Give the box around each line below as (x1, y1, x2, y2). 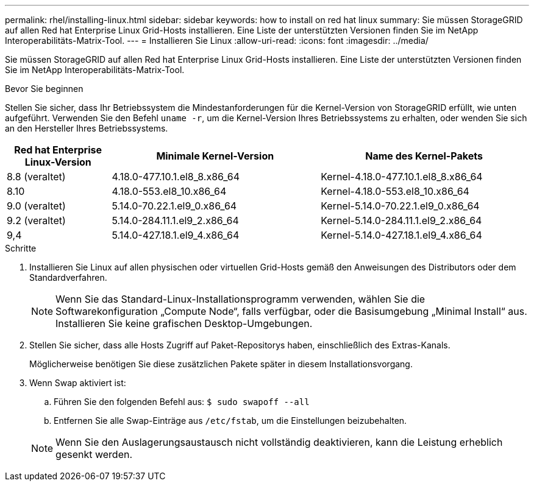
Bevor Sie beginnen (5, 83, 84, 94)
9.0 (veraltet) (7, 200, 66, 212)
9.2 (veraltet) (7, 214, 66, 227)
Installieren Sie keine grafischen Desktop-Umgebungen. (55, 317, 313, 329)
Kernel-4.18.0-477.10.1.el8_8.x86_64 (321, 171, 483, 183)
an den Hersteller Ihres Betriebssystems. (5, 123, 168, 133)
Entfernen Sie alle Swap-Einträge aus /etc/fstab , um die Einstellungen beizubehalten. (54, 415, 407, 426)
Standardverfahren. (29, 272, 107, 283)
